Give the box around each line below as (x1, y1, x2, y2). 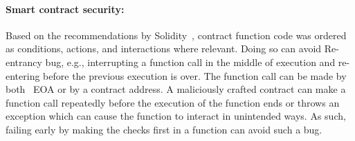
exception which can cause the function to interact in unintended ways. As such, (6, 109, 346, 123)
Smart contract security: (6, 1, 125, 16)
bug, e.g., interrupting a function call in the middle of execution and (45, 54, 336, 69)
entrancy (6, 54, 42, 69)
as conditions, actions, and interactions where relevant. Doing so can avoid (6, 41, 322, 56)
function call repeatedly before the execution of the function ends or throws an (6, 95, 340, 109)
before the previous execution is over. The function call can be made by (43, 68, 347, 83)
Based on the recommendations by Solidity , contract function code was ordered (6, 28, 347, 42)
